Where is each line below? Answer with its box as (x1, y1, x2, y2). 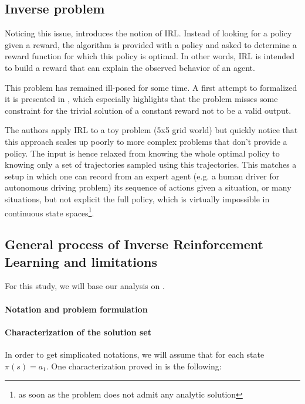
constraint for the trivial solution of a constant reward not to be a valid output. (5, 104, 292, 116)
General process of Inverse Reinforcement (5, 235, 263, 253)
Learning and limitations (5, 252, 158, 270)
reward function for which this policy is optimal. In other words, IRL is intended (5, 50, 295, 62)
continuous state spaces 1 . (5, 205, 94, 219)
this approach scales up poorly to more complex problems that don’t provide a (5, 135, 287, 147)
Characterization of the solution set (5, 325, 151, 338)
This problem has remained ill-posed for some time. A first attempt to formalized (5, 81, 297, 93)
